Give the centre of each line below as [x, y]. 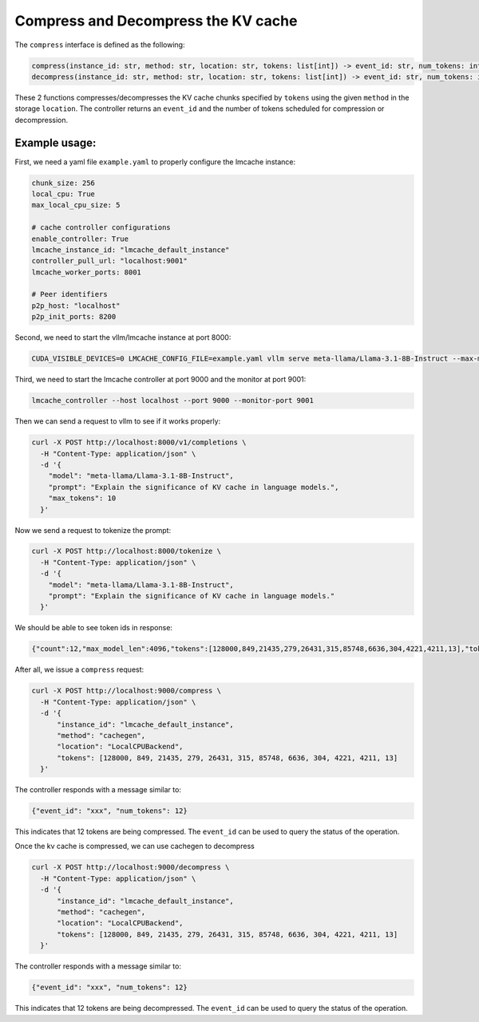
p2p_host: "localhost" [76, 306]
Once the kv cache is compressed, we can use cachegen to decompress [135, 846]
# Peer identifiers [69, 294]
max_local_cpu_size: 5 [76, 205]
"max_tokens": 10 [82, 498]
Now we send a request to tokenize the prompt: [93, 530]
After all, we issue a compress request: [79, 669]
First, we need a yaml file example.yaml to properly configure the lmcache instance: [155, 162]
